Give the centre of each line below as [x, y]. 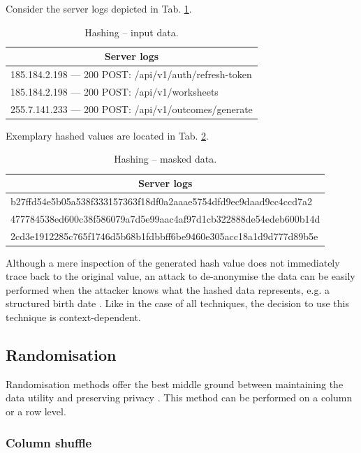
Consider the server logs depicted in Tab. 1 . [99, 8]
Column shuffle [49, 442]
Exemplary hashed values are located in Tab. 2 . [107, 135]
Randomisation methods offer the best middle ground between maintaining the [175, 384]
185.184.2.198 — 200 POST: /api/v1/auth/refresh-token [131, 74]
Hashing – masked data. [165, 159]
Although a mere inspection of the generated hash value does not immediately [173, 262]
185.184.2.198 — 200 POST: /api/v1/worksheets [115, 91]
